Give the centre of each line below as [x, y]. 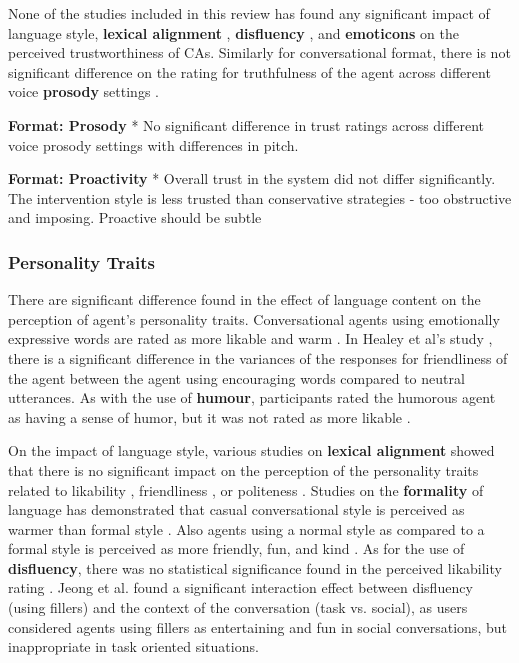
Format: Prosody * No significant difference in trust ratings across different [246, 124]
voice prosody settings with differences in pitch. [153, 144]
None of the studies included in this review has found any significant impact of [249, 13]
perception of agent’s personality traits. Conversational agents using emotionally [254, 318]
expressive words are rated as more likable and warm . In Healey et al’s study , [250, 338]
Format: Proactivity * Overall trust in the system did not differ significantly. [252, 178]
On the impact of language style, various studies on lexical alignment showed [251, 450]
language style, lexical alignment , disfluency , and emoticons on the [233, 32]
